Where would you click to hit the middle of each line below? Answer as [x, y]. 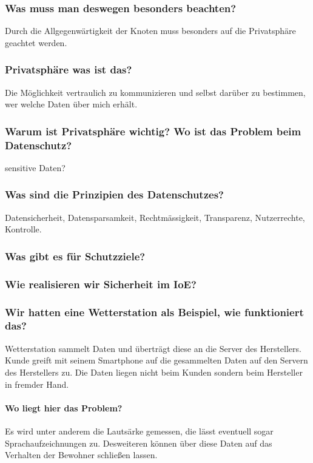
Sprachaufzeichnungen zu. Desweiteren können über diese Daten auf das [139, 443]
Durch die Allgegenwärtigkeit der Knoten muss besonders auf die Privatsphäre [150, 31]
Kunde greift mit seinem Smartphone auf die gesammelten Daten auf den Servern [156, 360]
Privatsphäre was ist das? [69, 69]
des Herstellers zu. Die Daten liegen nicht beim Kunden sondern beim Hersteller [154, 372]
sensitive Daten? [35, 167]
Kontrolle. [23, 229]
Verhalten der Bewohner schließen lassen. [81, 455]
